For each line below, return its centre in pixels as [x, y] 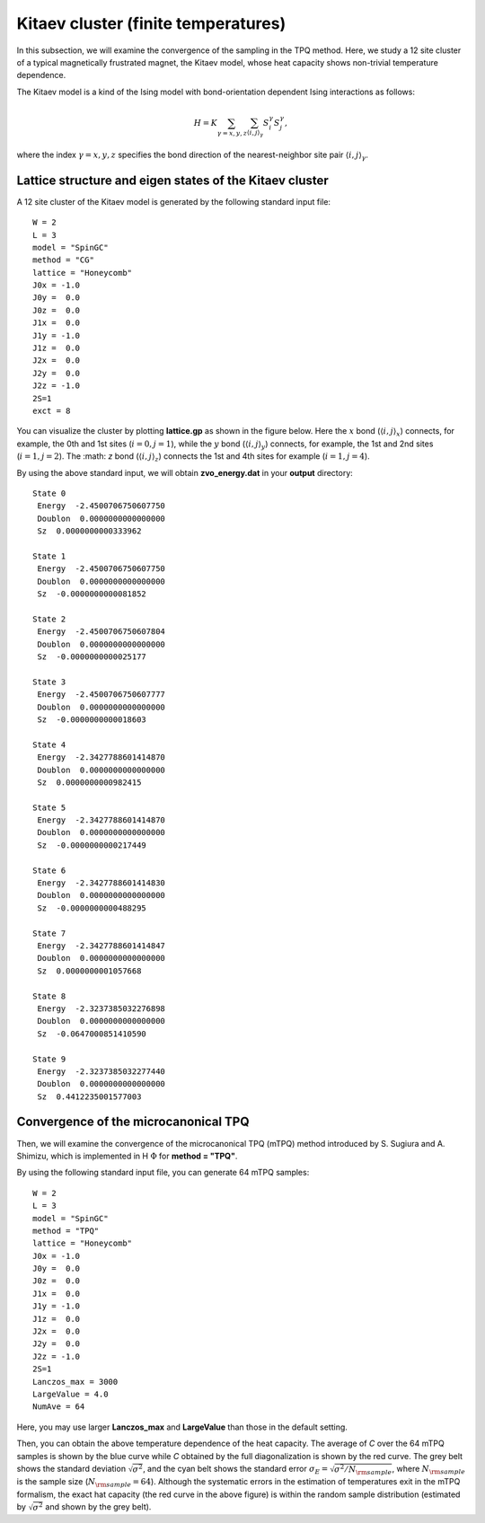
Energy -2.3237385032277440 [101, 1071]
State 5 [49, 807]
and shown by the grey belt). [98, 1506]
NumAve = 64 [59, 1407]
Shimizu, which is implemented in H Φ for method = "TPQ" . [127, 1156]
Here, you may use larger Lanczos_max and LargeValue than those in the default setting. [182, 1427]
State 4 [49, 744]
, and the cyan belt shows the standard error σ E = [235, 1470]
